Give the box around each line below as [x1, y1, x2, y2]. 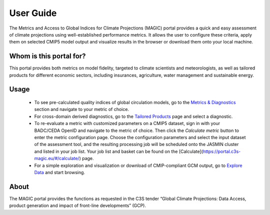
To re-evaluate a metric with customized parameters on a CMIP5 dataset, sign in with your [34, 120, 220, 126]
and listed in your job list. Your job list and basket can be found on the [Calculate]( [34, 148, 203, 154]
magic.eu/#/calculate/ [34, 155, 79, 161]
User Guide [9, 7, 57, 18]
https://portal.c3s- [202, 148, 241, 154]
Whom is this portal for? [9, 52, 86, 60]
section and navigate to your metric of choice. [34, 106, 129, 112]
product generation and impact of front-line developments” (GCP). [9, 202, 146, 208]
